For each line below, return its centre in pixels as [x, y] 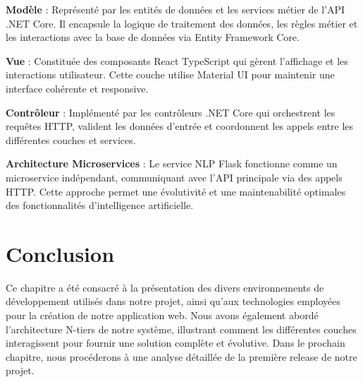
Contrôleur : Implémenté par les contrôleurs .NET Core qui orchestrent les [171, 112]
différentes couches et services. [71, 139]
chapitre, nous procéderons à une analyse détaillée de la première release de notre [181, 356]
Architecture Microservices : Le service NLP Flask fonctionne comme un [172, 163]
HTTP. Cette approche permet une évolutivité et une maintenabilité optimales [176, 191]
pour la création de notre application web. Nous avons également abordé [162, 315]
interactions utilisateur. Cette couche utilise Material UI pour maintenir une [170, 74]
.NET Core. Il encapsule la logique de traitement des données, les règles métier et [182, 23]
